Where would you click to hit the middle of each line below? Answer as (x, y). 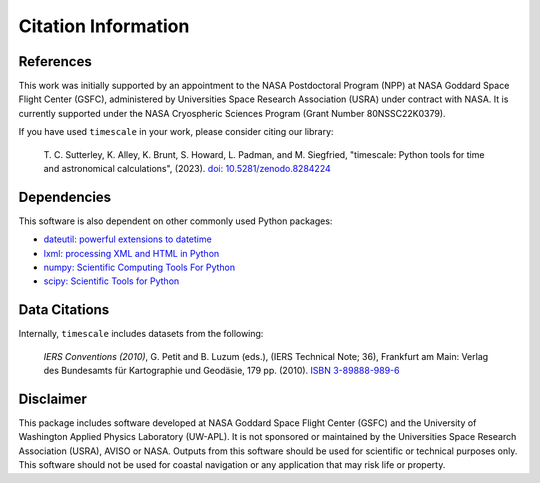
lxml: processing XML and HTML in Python (131, 253)
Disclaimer (52, 398)
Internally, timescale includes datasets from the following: (141, 334)
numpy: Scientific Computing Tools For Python (139, 267)
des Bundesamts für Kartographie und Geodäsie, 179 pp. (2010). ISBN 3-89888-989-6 (221, 371)
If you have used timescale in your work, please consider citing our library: (176, 132)
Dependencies (65, 196)
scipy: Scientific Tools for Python (111, 281)
